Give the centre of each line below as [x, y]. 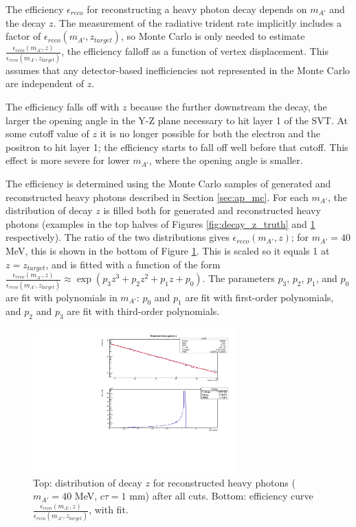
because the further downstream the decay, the [229, 106]
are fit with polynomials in [62, 297]
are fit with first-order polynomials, [259, 297]
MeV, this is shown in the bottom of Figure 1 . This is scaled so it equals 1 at [168, 250]
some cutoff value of [47, 133]
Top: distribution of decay [88, 482]
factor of [23, 36]
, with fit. [109, 510]
